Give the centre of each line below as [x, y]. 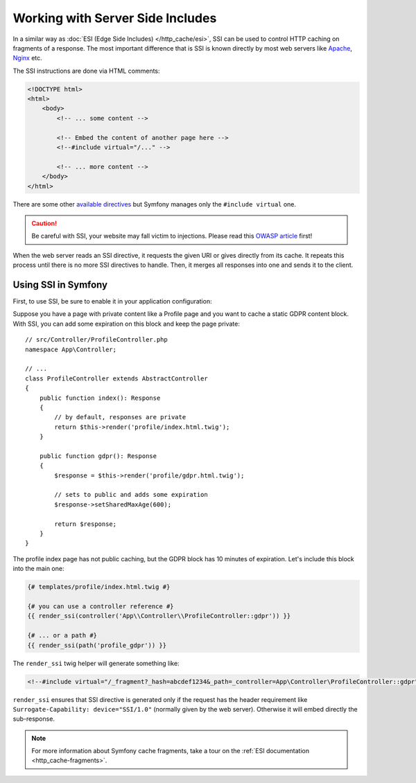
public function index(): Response [100, 398]
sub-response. [34, 719]
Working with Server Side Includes [115, 18]
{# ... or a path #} [62, 635]
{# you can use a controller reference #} [101, 606]
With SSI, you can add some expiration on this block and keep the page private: [127, 324]
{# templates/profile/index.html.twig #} [99, 587]
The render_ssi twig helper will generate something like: [96, 663]
